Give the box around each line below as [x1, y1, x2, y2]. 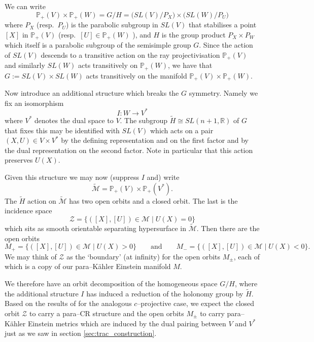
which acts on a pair [150, 125, 214, 135]
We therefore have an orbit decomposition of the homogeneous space [5, 278, 218, 288]
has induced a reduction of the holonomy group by [86, 288, 243, 298]
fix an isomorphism [5, 97, 64, 108]
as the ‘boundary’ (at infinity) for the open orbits [66, 251, 221, 261]
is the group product [161, 29, 226, 40]
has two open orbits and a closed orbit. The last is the [69, 195, 238, 206]
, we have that [167, 60, 213, 70]
